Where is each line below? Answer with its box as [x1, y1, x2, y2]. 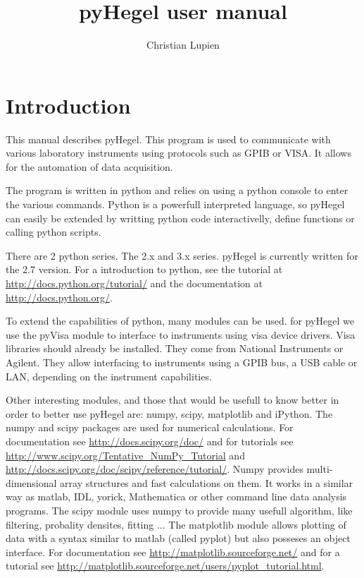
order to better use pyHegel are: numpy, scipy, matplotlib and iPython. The [6, 406, 333, 421]
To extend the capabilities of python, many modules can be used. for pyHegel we [6, 313, 354, 328]
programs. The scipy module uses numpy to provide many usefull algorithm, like [6, 502, 353, 517]
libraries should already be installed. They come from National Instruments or [6, 341, 344, 356]
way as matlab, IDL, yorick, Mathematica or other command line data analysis [6, 489, 347, 504]
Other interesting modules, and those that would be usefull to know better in [6, 392, 339, 407]
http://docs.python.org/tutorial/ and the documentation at [6, 276, 263, 290]
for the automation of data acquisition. [6, 159, 173, 174]
